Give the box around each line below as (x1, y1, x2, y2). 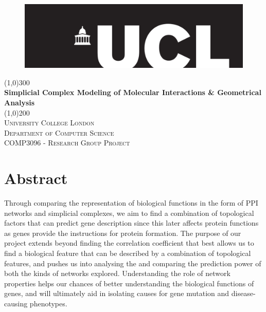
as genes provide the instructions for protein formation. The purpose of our (4, 227, 241, 238)
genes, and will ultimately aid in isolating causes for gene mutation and (4, 288, 229, 299)
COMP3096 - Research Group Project (4, 137, 130, 148)
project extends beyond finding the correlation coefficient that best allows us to (4, 237, 254, 248)
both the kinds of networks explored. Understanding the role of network (4, 268, 230, 279)
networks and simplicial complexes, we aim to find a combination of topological (4, 207, 254, 218)
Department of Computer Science (4, 127, 114, 138)
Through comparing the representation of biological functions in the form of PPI (4, 197, 258, 208)
